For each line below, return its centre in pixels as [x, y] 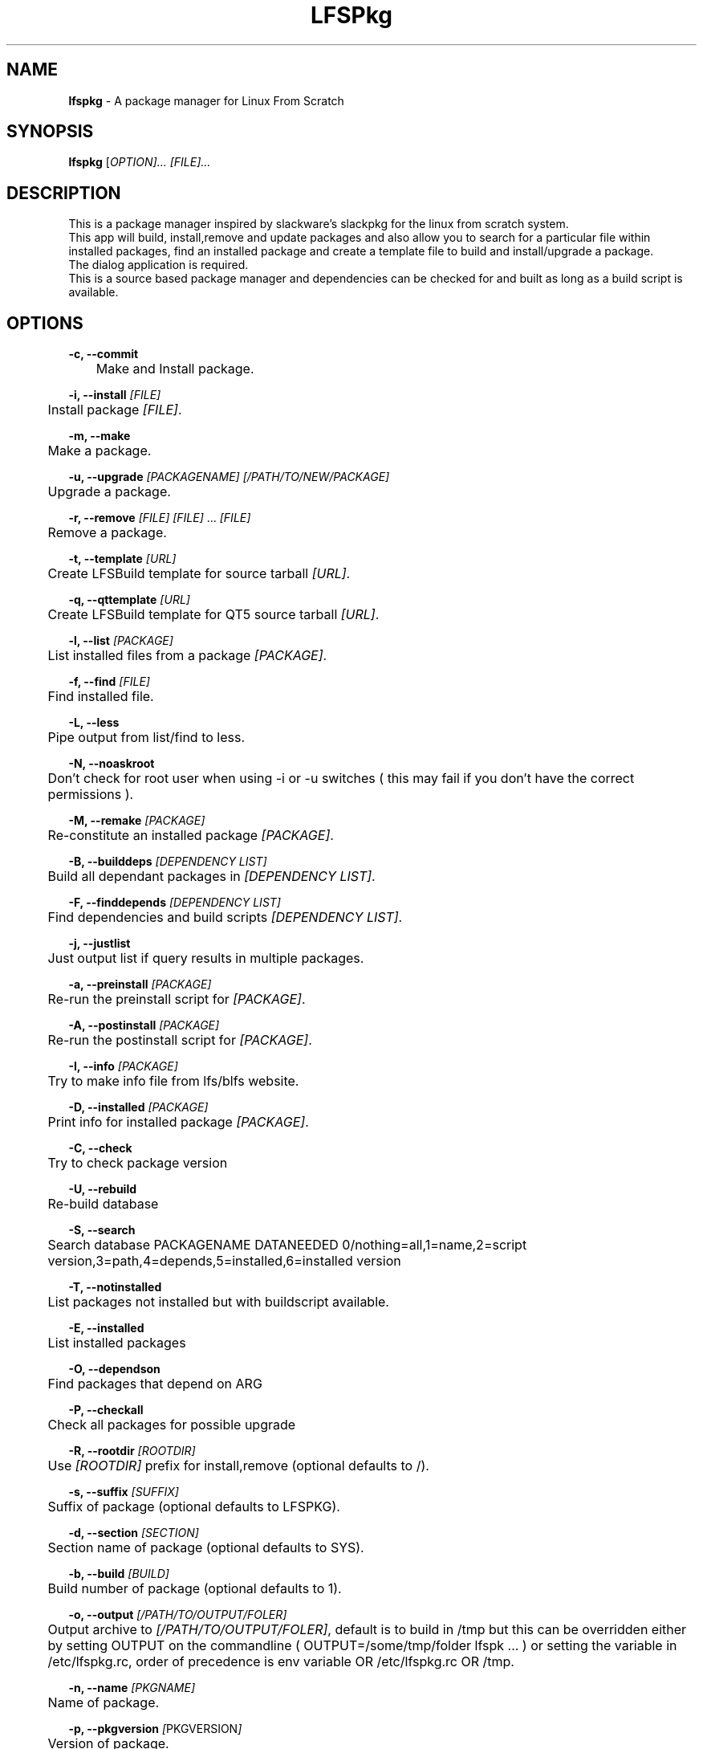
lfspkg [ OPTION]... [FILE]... [140, 162]
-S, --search [102, 1230]
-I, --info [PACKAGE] [123, 1066]
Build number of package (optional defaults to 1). [195, 1589]
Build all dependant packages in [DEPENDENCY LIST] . [211, 877]
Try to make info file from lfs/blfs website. [173, 1081]
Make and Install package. [175, 369]
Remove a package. [107, 533]
